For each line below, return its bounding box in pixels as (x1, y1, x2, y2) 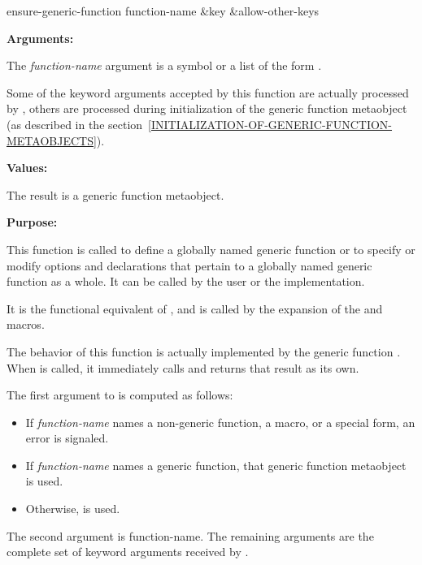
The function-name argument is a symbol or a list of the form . (7, 57, 322, 74)
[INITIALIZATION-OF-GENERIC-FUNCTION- (148, 115, 393, 132)
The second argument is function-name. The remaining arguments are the (7, 527, 374, 544)
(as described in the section (7, 115, 143, 132)
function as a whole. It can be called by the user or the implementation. (7, 273, 365, 290)
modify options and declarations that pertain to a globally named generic (7, 257, 372, 274)
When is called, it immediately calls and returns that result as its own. (7, 359, 359, 376)
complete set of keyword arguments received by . (7, 543, 249, 560)
